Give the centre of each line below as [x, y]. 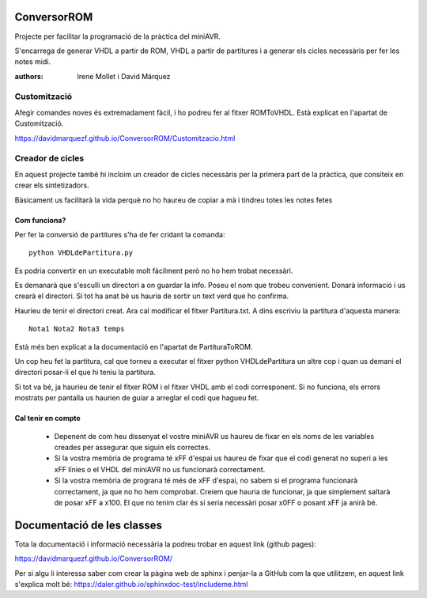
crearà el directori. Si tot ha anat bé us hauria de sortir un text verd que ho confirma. [152, 296]
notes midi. [33, 62]
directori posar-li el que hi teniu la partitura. [85, 373]
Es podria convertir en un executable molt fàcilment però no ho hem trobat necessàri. [154, 271]
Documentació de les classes [88, 525]
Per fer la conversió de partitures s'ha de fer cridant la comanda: [120, 234]
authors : [29, 76]
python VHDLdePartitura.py [81, 253]
